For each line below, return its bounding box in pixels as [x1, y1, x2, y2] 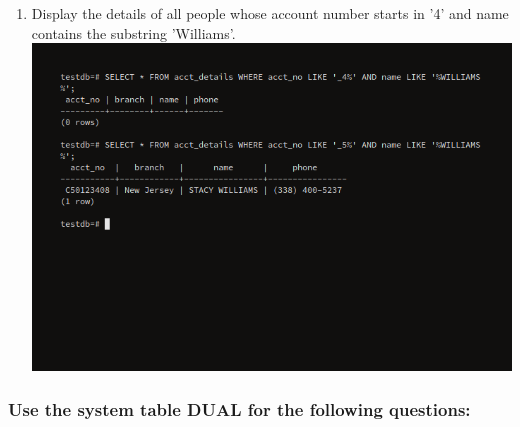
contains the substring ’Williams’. [31, 22, 236, 43]
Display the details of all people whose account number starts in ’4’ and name [31, 3, 509, 23]
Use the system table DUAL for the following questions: [8, 397, 471, 422]
